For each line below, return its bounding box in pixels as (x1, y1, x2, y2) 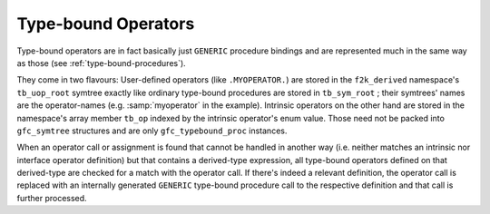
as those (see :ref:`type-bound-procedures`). (16, 57, 186, 68)
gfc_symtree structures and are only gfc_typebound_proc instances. (16, 125, 288, 136)
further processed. (16, 192, 87, 203)
